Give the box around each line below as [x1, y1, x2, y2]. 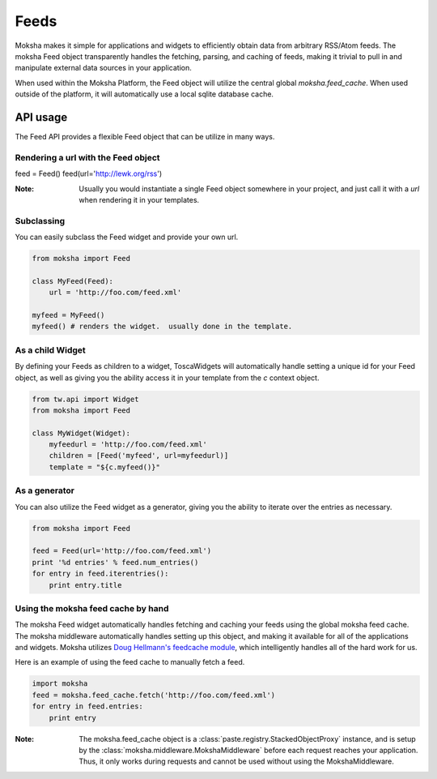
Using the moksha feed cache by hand [15, 602, 169, 614]
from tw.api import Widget [32, 394, 139, 404]
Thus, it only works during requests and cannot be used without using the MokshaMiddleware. [78, 756, 394, 766]
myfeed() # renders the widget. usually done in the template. [32, 322, 293, 332]
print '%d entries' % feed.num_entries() [32, 558, 199, 567]
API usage [15, 110, 68, 124]
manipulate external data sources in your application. [15, 63, 192, 73]
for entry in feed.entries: [32, 702, 143, 711]
